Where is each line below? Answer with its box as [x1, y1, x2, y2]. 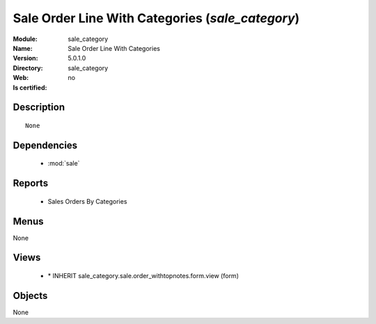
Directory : [13, 63, 43, 72]
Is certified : [13, 83, 47, 92]
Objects [13, 289, 48, 302]
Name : [13, 44, 33, 52]
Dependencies [13, 139, 78, 151]
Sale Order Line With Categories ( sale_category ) [13, 10, 300, 26]
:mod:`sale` [47, 159, 80, 168]
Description [13, 102, 65, 113]
